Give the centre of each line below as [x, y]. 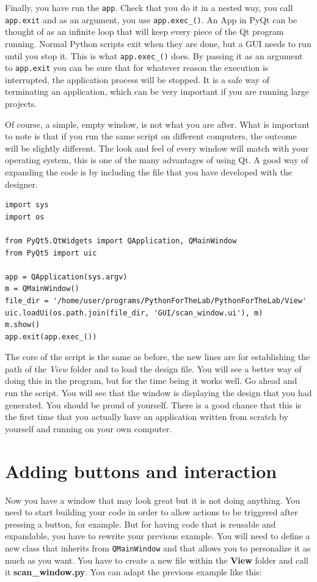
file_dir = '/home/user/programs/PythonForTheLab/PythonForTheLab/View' [156, 300]
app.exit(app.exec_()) [51, 337]
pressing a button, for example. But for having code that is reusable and [140, 524]
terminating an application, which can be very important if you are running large [157, 91]
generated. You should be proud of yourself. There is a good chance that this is [153, 404]
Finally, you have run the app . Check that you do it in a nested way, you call [149, 7]
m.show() [23, 325]
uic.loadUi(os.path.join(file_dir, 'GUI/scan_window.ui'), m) [134, 313]
